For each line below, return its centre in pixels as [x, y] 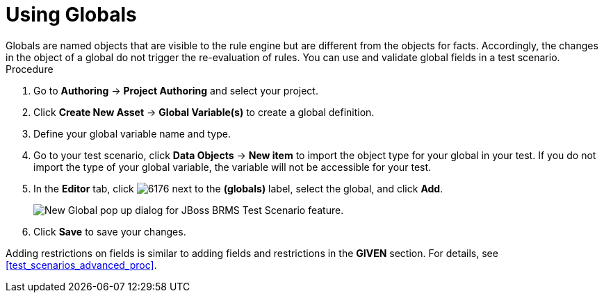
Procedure [30, 69]
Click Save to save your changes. [110, 231]
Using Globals [71, 15]
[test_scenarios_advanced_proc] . [81, 265]
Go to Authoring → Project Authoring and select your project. [176, 90]
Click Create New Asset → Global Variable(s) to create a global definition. [204, 112]
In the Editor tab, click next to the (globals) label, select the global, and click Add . [238, 188]
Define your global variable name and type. [132, 133]
